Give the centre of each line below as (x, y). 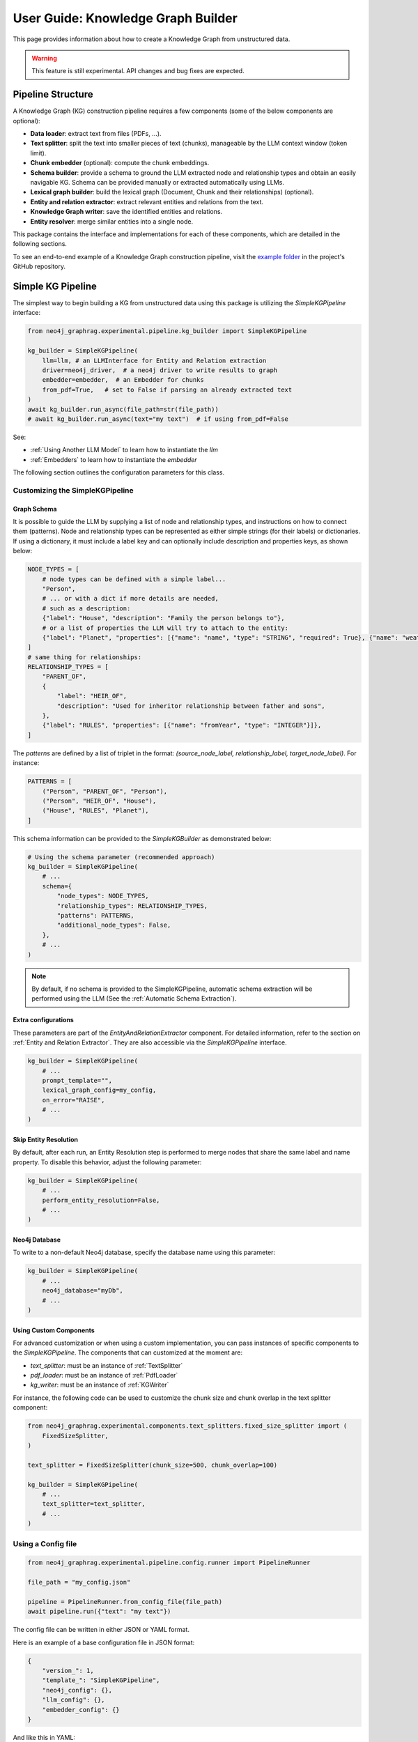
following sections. (40, 244)
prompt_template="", (77, 1080)
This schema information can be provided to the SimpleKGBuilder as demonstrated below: (142, 838)
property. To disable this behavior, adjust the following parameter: (107, 1162)
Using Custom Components (54, 1330)
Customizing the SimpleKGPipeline (73, 490)
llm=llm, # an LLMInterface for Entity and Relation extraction (154, 360)
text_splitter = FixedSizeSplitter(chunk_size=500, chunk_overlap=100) (153, 1465)
